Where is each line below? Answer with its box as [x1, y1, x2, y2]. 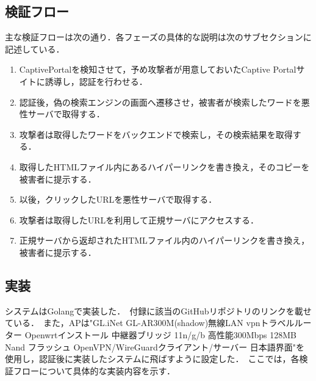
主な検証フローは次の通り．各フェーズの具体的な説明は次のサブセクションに [5, 31, 312, 43]
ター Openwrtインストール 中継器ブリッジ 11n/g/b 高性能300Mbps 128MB [5, 328, 296, 341]
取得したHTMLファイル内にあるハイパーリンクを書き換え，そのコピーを [19, 160, 310, 173]
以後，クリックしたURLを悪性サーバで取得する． [19, 193, 217, 206]
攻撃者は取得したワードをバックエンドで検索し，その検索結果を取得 [19, 128, 293, 140]
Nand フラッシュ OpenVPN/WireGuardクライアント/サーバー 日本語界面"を [5, 340, 305, 353]
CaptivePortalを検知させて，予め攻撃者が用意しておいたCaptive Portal [19, 63, 296, 76]
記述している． [5, 42, 65, 55]
